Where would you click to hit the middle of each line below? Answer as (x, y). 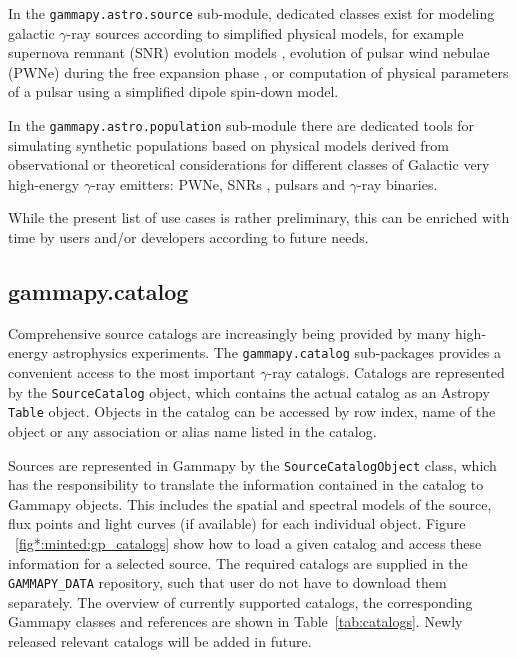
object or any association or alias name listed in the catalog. (192, 431)
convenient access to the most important (132, 372)
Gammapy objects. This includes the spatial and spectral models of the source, (250, 503)
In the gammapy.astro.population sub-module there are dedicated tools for (241, 125)
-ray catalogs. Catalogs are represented (386, 372)
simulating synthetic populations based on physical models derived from (228, 144)
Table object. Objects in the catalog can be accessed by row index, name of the (252, 411)
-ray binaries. (397, 183)
